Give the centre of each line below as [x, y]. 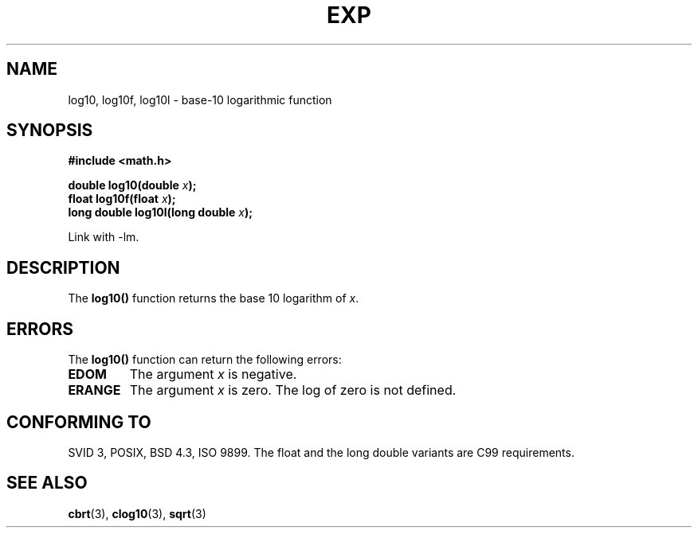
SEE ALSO [47, 483]
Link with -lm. [104, 237]
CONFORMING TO [79, 422]
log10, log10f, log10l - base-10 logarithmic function [200, 99]
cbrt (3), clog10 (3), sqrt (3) [137, 513]
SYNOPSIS [50, 131]
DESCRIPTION [63, 267]
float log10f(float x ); [122, 199]
